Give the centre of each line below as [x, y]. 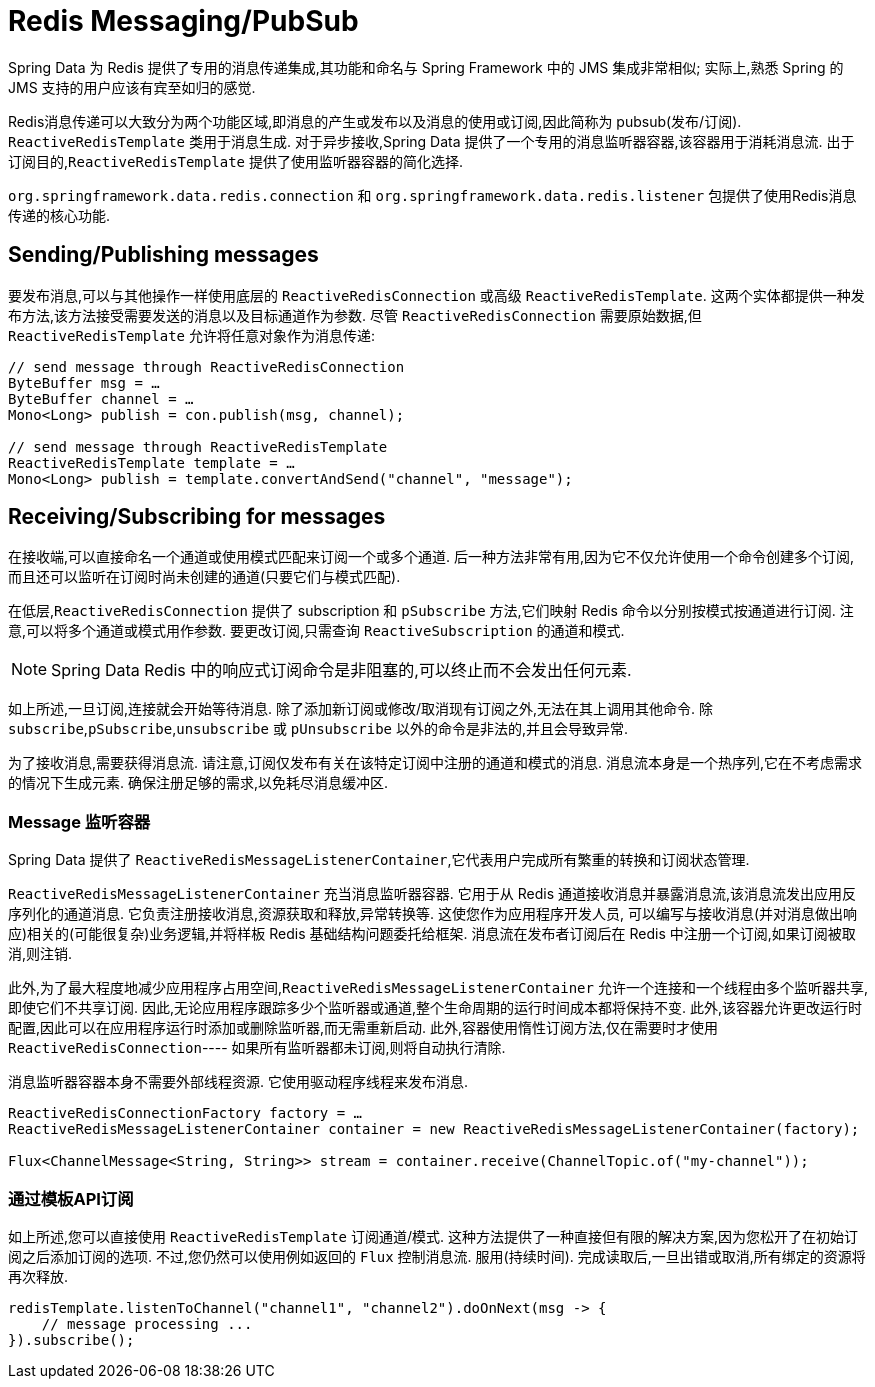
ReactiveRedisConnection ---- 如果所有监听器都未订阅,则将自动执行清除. [257, 1048]
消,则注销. [40, 954]
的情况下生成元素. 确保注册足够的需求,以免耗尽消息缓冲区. [198, 783]
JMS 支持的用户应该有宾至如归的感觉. [132, 87]
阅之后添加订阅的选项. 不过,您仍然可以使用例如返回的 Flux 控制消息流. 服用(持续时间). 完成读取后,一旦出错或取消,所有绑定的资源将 [437, 1256]
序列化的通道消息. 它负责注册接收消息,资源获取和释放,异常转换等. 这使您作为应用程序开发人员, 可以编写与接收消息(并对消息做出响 [433, 914]
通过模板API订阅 [71, 1198]
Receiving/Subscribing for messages [197, 517]
